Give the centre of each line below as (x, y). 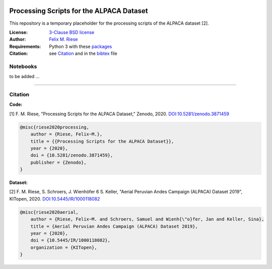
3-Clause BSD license (72, 32)
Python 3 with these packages (81, 46)
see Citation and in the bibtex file (83, 53)
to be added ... (24, 77)
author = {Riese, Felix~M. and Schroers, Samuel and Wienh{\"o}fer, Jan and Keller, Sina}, (147, 219)
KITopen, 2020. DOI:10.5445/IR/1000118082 (55, 198)
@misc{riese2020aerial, (49, 212)
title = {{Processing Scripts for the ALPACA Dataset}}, (102, 141)
